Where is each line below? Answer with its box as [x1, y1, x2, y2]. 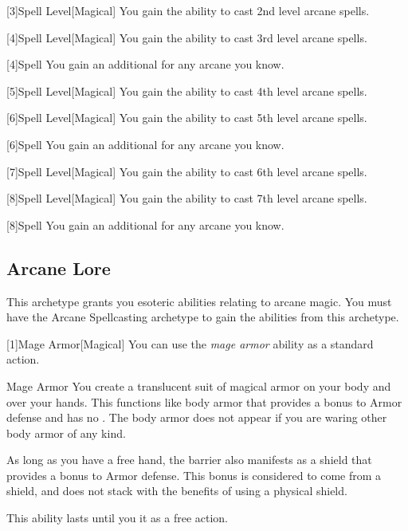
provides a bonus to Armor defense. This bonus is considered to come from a [6, 466, 382, 483]
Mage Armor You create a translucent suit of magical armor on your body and [6, 377, 391, 394]
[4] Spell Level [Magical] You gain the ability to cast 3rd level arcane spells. [6, 29, 367, 45]
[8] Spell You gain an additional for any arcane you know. [6, 216, 284, 233]
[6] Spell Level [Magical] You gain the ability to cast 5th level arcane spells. [6, 109, 367, 126]
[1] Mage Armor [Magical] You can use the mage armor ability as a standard [6, 335, 374, 352]
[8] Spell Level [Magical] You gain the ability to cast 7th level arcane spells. [6, 190, 367, 206]
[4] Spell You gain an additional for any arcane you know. [6, 56, 284, 73]
